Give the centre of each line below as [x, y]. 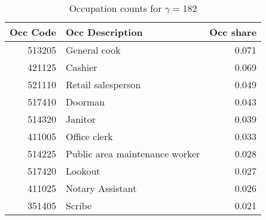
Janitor [81, 119]
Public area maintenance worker [133, 154]
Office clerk [89, 136]
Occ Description [104, 32]
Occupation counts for [115, 8]
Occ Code [33, 32]
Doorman [85, 102]
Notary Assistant [101, 188]
